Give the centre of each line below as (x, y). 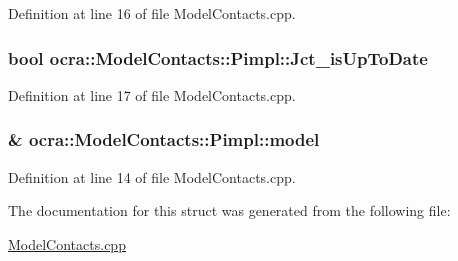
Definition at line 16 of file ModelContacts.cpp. (152, 13)
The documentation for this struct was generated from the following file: (229, 210)
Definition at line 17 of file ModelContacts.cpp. (152, 94)
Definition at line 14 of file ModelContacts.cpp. (152, 176)
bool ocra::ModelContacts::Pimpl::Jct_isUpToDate (218, 57)
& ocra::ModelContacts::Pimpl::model (164, 139)
